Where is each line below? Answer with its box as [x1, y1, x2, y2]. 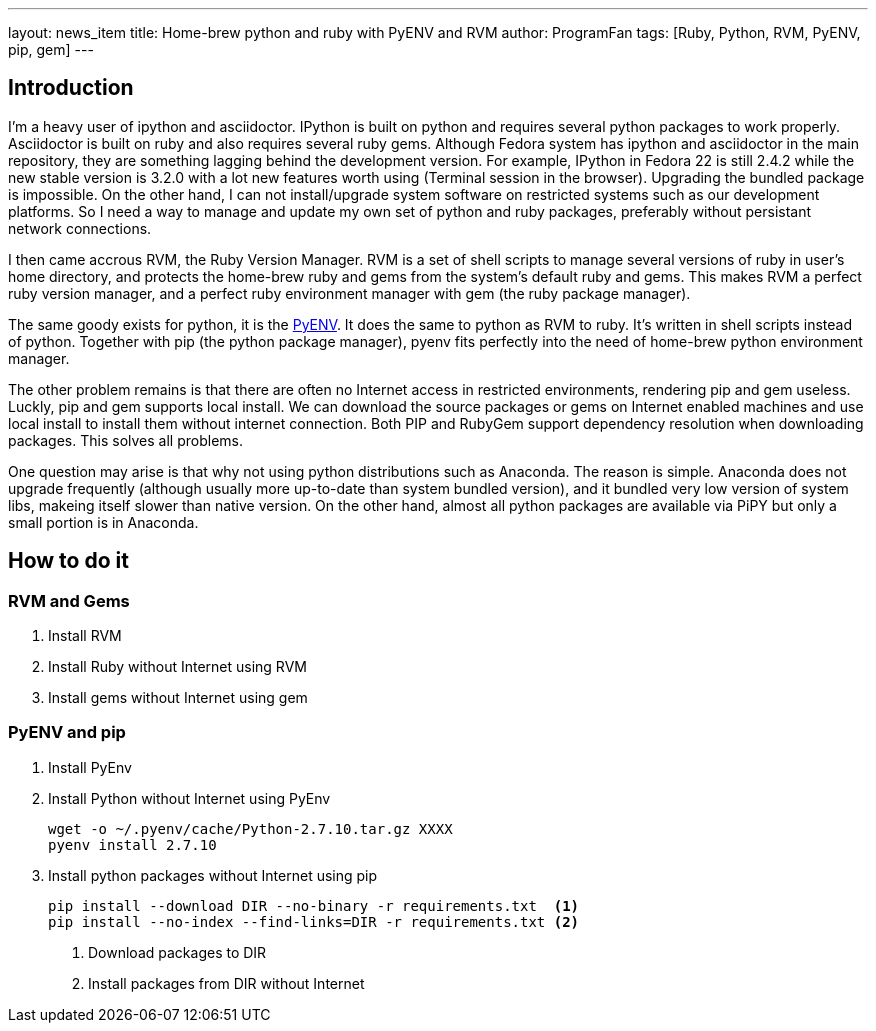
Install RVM [48, 627, 122, 645]
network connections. [8, 219, 152, 237]
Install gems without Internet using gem [48, 689, 308, 707]
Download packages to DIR [88, 943, 267, 961]
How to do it [8, 548, 129, 574]
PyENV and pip [8, 722, 126, 743]
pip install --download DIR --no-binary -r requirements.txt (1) [48, 897, 580, 914]
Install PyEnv [48, 758, 132, 776]
